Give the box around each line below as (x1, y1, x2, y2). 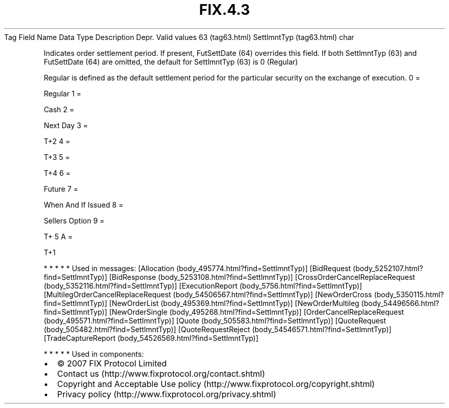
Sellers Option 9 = (44, 216, 105, 225)
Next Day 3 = (44, 120, 88, 130)
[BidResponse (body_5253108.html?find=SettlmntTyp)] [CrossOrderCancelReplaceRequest (109, 272, 415, 281)
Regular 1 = (44, 89, 81, 98)
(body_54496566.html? (361, 298, 439, 308)
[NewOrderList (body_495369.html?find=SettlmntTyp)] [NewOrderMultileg (109, 298, 359, 308)
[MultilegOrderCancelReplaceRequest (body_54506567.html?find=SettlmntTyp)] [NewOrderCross (44, 290, 372, 299)
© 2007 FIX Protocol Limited (57, 358, 167, 369)
